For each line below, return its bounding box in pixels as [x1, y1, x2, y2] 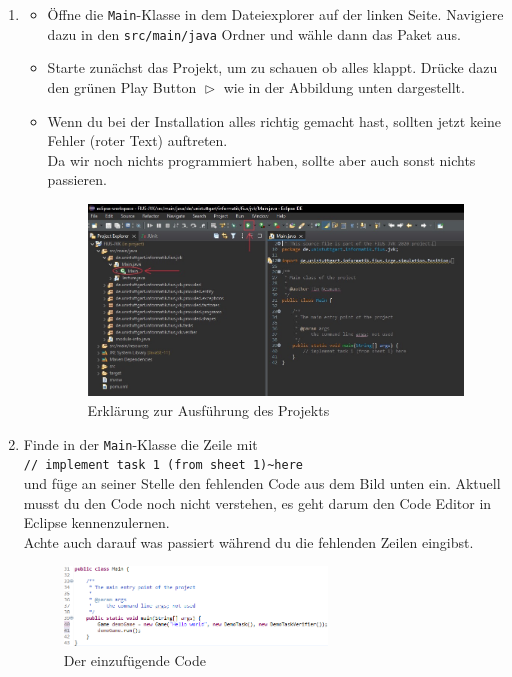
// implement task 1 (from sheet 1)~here [23, 458, 303, 473]
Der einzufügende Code [63, 649, 206, 670]
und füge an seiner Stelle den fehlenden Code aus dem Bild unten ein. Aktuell [23, 472, 501, 493]
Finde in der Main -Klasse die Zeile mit [23, 433, 258, 454]
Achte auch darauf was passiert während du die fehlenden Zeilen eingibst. [23, 531, 474, 552]
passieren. [47, 169, 107, 190]
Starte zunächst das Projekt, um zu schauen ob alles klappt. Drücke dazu [47, 57, 498, 78]
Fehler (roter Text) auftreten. [47, 130, 228, 151]
